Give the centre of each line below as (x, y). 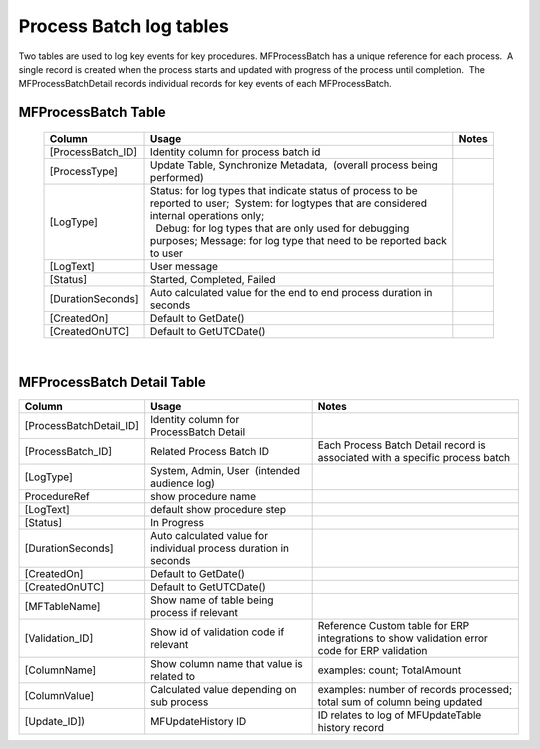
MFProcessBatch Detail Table (112, 381)
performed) (177, 177)
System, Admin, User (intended (225, 470)
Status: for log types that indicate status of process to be (284, 190)
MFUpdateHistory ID (198, 721)
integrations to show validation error (403, 638)
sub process (179, 702)
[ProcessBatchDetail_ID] (82, 425)
